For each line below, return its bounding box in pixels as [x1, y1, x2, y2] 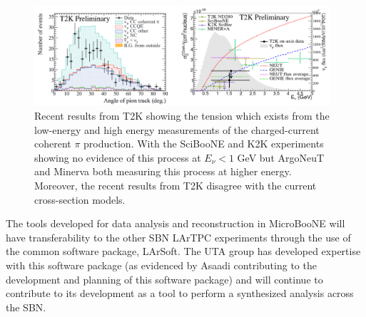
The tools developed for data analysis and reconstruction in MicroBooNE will [6, 216, 345, 231]
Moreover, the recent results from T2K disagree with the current [34, 177, 317, 192]
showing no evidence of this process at [34, 150, 201, 165]
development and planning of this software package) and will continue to [6, 271, 323, 286]
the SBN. [6, 299, 46, 314]
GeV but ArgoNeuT [237, 150, 325, 165]
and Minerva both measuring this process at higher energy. [34, 164, 292, 179]
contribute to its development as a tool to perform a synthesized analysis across [6, 286, 354, 301]
